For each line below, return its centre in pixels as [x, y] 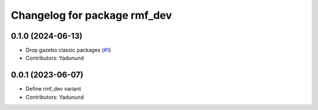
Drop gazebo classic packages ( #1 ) [68, 50]
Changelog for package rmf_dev [92, 15]
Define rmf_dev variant [53, 89]
